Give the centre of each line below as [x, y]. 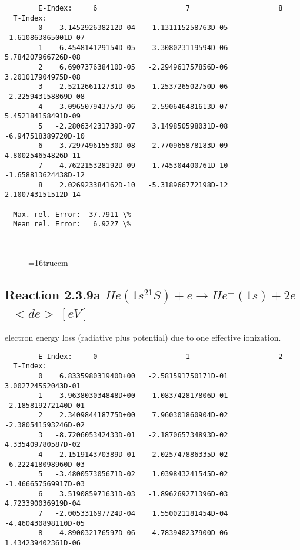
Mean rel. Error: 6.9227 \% [72, 224]
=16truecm [48, 263]
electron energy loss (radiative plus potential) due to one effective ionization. [143, 337]
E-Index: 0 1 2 [161, 356]
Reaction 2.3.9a [53, 294]
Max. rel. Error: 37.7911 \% [72, 214]
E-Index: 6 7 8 [161, 8]
